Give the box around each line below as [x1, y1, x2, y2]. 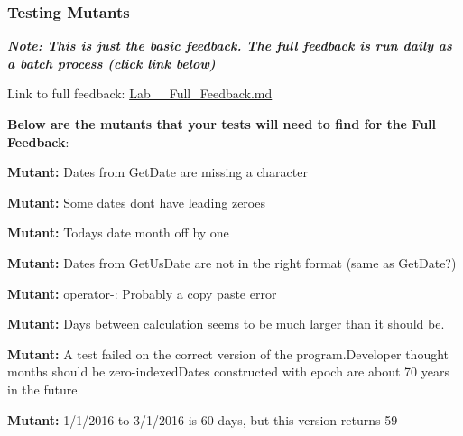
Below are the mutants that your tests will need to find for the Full [7, 115, 437, 133]
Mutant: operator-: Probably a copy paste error [7, 283, 277, 302]
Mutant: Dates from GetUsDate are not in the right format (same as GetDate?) [7, 253, 457, 272]
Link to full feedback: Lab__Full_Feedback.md [7, 84, 273, 103]
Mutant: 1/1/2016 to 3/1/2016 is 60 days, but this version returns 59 [7, 410, 398, 429]
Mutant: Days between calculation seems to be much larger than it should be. [7, 314, 445, 333]
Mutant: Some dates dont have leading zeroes [7, 192, 265, 211]
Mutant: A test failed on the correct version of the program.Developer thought [7, 344, 449, 363]
